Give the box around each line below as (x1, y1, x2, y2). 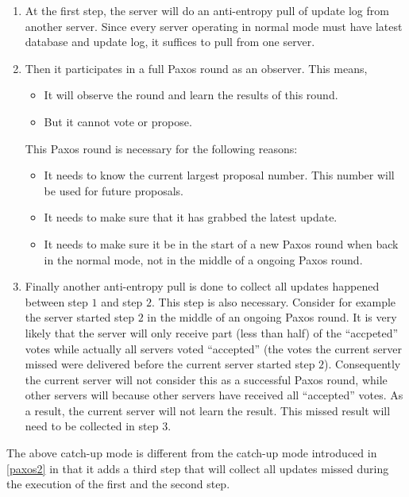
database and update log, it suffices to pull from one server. (25, 33, 315, 50)
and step (101, 293, 143, 310)
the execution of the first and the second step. (6, 476, 230, 492)
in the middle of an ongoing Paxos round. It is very (147, 309, 397, 326)
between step (25, 293, 88, 310)
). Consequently (324, 356, 401, 372)
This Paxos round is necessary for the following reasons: (25, 140, 298, 156)
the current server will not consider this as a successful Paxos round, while (25, 371, 388, 387)
